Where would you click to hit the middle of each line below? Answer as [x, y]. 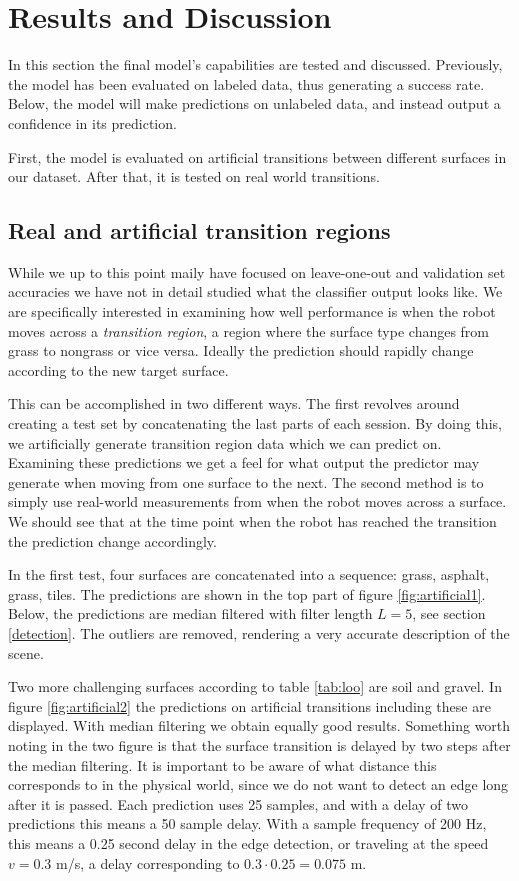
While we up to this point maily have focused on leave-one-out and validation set [257, 271]
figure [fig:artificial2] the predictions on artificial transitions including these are [249, 705]
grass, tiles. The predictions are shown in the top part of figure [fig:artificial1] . [247, 593]
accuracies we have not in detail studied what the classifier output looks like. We [255, 291]
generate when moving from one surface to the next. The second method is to [246, 481]
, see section [449, 613]
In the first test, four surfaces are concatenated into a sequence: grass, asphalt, [249, 574]
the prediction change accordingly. [112, 540]
